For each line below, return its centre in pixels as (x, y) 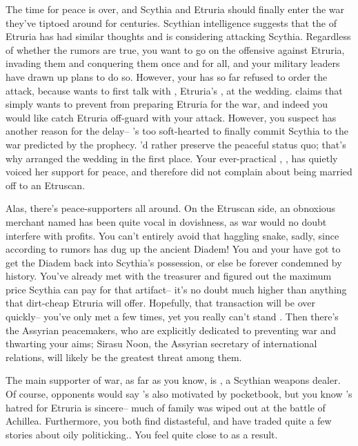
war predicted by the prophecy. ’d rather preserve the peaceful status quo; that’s (176, 144)
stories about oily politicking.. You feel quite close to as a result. (142, 434)
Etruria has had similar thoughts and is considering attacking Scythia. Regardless (178, 36)
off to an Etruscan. (46, 185)
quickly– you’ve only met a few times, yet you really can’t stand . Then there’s (172, 317)
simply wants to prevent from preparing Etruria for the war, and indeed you (167, 104)
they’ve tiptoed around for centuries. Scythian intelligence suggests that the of (171, 22)
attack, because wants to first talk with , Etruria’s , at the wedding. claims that (174, 90)
